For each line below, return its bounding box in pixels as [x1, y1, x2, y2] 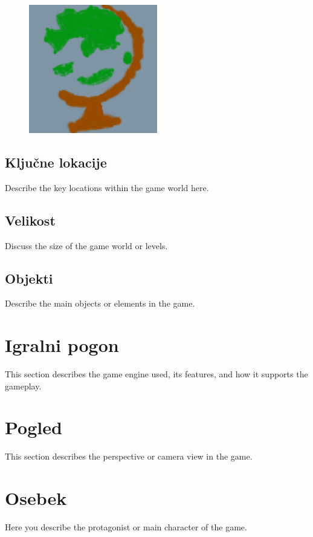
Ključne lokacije [5, 152, 107, 171]
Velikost [5, 210, 56, 229]
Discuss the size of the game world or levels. [5, 239, 168, 252]
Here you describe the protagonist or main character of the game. [5, 521, 247, 533]
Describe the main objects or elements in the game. [5, 297, 195, 310]
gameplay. [5, 379, 42, 392]
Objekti [5, 268, 53, 287]
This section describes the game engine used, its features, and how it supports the [5, 368, 308, 380]
